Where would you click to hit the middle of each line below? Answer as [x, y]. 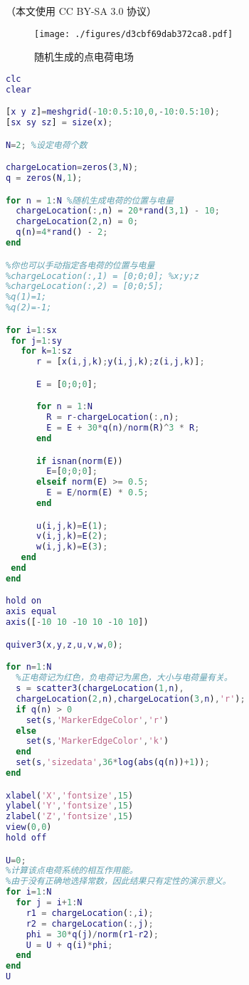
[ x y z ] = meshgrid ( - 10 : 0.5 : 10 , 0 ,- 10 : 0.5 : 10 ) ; [113, 112]
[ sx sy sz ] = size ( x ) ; [59, 123]
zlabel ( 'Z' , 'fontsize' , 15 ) [70, 817]
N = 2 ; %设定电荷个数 [47, 145]
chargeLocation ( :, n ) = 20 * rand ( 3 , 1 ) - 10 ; [118, 211]
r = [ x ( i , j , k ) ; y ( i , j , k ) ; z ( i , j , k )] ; [120, 362]
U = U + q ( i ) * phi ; [69, 945]
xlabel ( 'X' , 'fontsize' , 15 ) [70, 795]
